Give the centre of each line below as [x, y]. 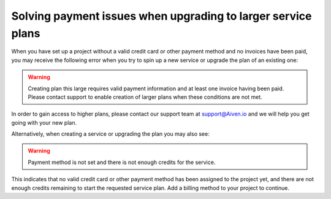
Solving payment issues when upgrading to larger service [162, 16]
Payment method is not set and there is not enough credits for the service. [122, 162]
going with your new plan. [44, 122]
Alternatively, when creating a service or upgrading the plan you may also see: [110, 134]
